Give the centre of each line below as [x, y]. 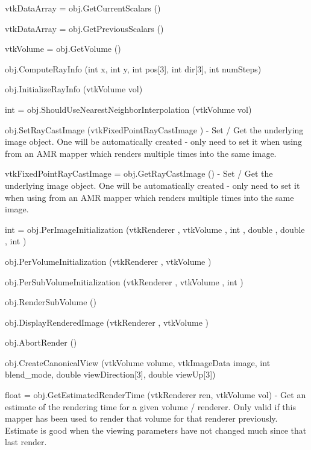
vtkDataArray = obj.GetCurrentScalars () [83, 8]
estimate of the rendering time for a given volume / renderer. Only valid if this [150, 406]
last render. [26, 442]
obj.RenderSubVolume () [51, 302]
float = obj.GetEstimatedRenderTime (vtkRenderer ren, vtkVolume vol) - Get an [155, 395]
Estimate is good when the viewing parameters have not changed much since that [156, 430]
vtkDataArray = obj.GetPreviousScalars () [84, 28]
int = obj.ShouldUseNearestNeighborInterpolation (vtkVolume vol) [128, 109]
